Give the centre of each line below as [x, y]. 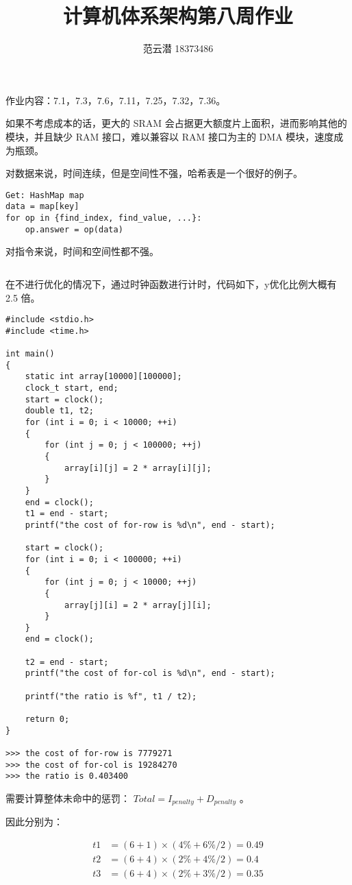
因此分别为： [34, 822]
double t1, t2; [59, 411]
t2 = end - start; [67, 662]
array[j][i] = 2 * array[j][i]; [138, 605]
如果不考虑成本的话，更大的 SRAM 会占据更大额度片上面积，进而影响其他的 [176, 123]
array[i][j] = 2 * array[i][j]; [138, 468]
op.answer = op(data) [74, 229]
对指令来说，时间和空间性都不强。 [82, 251]
